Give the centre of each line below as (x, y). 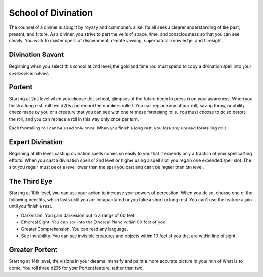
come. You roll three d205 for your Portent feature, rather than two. (76, 268)
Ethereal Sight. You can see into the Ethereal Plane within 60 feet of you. (94, 222)
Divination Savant (37, 55)
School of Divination (51, 13)
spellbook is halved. (29, 73)
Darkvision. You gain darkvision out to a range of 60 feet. (78, 215)
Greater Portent (33, 249)
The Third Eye (31, 181)
